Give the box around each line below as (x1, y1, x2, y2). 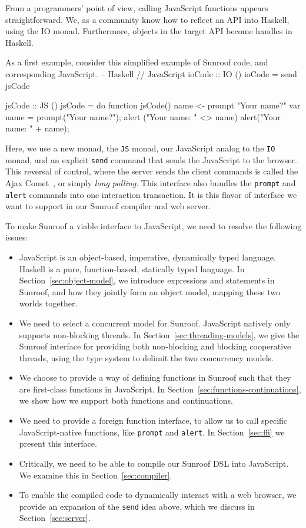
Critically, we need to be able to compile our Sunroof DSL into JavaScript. (19, 457, 289, 469)
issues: (5, 231, 28, 243)
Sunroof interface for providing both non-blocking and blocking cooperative (19, 340, 291, 352)
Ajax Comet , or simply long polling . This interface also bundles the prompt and (5, 176, 296, 189)
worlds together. (19, 297, 78, 309)
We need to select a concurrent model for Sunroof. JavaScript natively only (19, 316, 291, 329)
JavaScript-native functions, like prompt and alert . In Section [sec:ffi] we (19, 425, 285, 438)
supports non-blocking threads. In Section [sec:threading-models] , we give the (19, 328, 300, 341)
